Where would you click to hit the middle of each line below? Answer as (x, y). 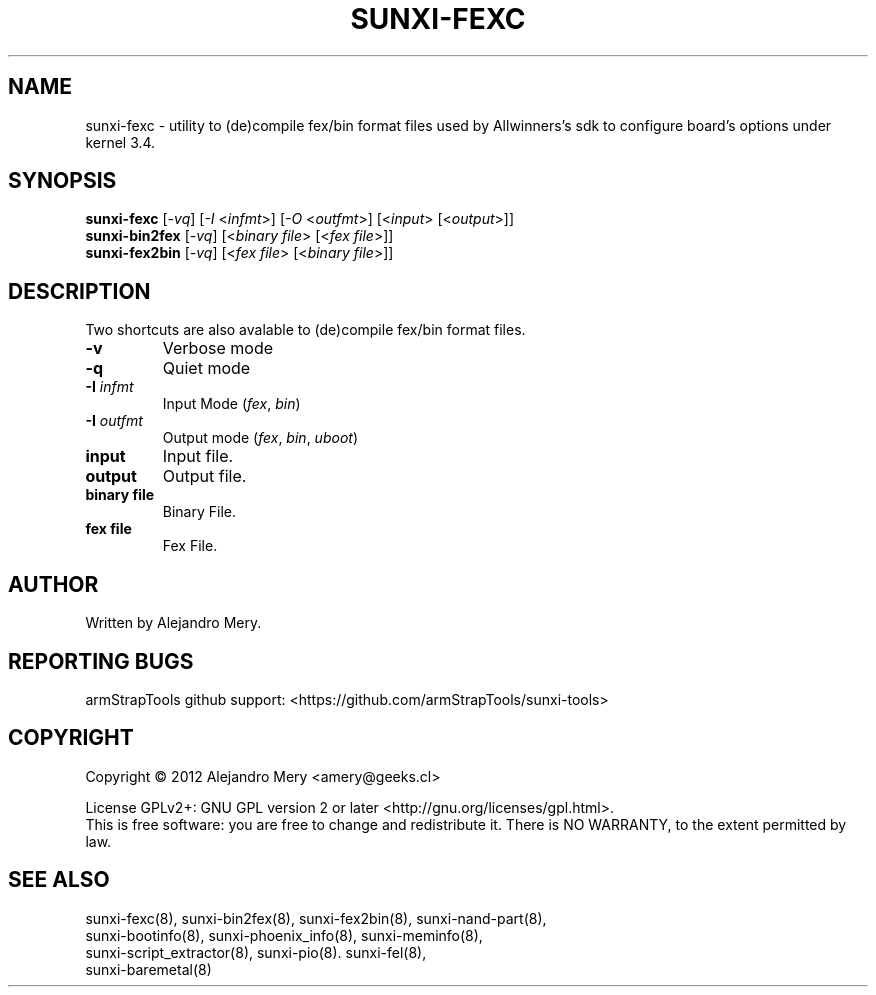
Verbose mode (218, 348)
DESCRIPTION (79, 291)
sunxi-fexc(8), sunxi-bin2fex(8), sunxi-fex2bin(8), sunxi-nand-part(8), (316, 918)
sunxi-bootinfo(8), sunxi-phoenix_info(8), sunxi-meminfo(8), (284, 935)
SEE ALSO (59, 880)
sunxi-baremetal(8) (148, 969)
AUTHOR (53, 584)
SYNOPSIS (62, 181)
